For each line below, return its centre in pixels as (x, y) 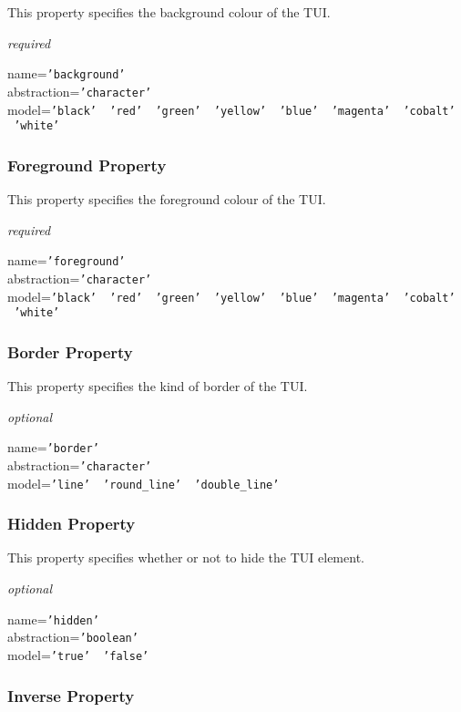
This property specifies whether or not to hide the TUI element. (186, 557)
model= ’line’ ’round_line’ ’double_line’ (143, 483)
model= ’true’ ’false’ (78, 654)
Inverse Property (71, 695)
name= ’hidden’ (53, 619)
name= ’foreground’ (67, 260)
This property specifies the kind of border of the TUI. (158, 386)
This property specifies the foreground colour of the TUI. (167, 199)
